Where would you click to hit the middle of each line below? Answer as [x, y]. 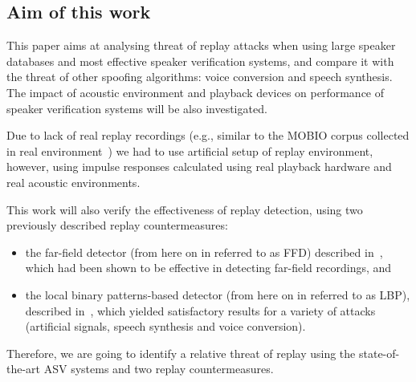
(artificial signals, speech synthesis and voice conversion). [165, 326]
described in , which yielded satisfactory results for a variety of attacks [200, 310]
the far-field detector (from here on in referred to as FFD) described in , [204, 252]
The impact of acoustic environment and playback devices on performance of [196, 92]
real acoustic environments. [73, 182]
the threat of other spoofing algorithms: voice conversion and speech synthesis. [200, 77]
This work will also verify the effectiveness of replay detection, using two [185, 209]
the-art [24, 369]
